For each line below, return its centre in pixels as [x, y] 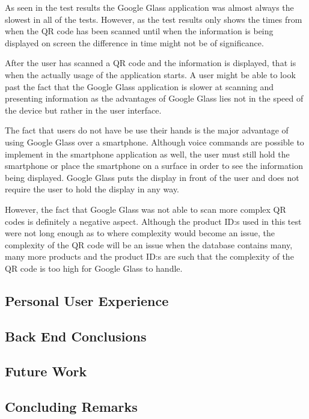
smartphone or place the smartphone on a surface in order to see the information [154, 166]
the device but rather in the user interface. [83, 110]
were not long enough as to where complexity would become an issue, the [140, 233]
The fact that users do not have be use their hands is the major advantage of [147, 130]
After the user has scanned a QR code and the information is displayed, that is [151, 63]
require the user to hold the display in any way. [92, 189]
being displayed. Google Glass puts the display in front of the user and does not [152, 177]
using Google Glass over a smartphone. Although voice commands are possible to [154, 142]
